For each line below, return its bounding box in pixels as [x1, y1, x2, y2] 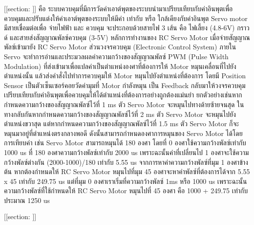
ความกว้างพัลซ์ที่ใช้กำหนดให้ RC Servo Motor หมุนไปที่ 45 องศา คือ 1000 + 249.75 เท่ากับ [4, 185, 248, 196]
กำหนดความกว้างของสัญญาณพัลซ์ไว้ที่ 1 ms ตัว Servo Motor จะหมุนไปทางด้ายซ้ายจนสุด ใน [4, 99, 244, 109]
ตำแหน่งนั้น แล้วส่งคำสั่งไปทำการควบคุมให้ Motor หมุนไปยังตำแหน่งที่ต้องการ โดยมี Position [4, 70, 246, 81]
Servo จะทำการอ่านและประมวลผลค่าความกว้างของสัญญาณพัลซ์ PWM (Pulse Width [4, 51, 229, 61]
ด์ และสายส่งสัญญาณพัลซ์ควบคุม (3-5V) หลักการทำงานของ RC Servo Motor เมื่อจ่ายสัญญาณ [4, 32, 250, 42]
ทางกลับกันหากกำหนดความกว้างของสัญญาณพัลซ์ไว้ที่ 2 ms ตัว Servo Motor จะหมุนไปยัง [4, 109, 236, 119]
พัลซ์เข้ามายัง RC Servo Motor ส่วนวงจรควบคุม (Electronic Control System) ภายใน [4, 42, 236, 52]
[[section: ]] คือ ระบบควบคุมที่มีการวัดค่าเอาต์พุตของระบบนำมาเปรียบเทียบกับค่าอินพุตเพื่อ [4, 3, 233, 13]
